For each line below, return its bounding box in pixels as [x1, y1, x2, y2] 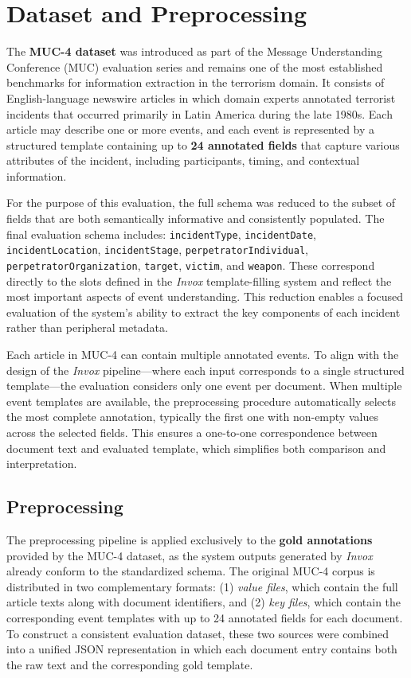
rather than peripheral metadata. [6, 319, 168, 336]
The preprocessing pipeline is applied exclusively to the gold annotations [6, 531, 373, 547]
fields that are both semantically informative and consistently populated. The [6, 210, 385, 227]
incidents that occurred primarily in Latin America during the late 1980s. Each [6, 105, 393, 122]
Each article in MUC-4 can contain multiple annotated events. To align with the [6, 346, 399, 362]
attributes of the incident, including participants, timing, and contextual [6, 152, 360, 169]
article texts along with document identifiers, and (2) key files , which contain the [6, 594, 401, 610]
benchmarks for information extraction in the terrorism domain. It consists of [6, 74, 385, 91]
